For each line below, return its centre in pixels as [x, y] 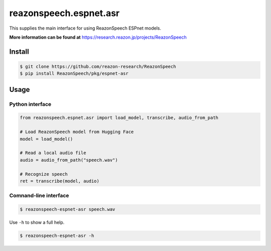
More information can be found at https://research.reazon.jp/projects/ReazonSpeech [98, 37]
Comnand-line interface [39, 196]
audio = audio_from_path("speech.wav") [69, 160]
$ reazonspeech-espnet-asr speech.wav [67, 209]
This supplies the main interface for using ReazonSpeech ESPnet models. [85, 28]
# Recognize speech [44, 174]
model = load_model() [46, 139]
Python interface [30, 104]
